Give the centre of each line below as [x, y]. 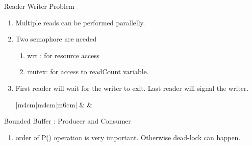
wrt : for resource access [63, 55]
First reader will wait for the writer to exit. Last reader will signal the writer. [132, 88]
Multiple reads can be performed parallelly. [80, 22]
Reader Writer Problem [39, 6]
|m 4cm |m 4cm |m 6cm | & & [54, 104]
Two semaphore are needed [56, 39]
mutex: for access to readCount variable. [88, 72]
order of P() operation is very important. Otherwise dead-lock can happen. [128, 137]
